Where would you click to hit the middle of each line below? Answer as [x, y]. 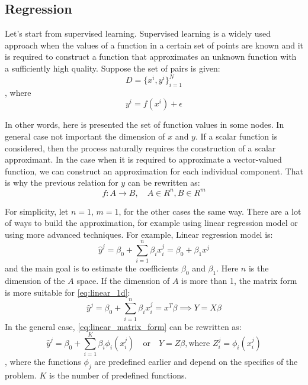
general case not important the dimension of [85, 136]
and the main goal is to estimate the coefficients [92, 268]
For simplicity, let [37, 211]
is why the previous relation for [62, 182]
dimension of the [35, 281]
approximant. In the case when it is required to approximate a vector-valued [143, 159]
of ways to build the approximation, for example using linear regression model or [151, 223]
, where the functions [43, 362]
